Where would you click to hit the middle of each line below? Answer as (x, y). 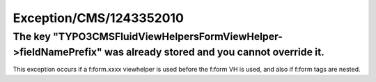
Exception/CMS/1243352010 (99, 18)
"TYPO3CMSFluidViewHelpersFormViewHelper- (168, 37)
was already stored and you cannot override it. (214, 52)
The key (32, 37)
